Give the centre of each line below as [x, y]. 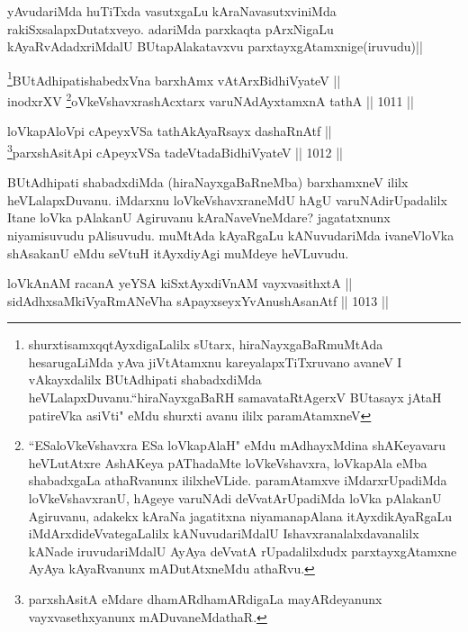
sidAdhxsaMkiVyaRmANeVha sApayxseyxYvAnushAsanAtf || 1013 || [198, 300]
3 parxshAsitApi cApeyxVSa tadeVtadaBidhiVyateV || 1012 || [175, 150]
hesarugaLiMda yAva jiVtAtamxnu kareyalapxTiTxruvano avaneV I [215, 361]
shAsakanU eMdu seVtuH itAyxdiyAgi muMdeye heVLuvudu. [178, 253]
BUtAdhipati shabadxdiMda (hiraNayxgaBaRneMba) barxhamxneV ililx [208, 182]
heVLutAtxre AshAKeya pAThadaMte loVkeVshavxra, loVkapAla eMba [228, 462]
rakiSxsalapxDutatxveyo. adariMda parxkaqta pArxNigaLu [171, 28]
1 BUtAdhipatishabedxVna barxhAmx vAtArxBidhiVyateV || [174, 78]
